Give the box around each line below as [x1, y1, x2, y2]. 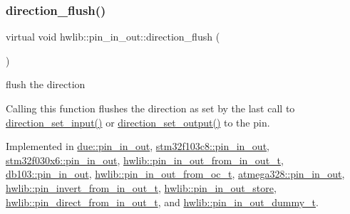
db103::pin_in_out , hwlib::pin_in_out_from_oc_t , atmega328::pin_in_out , [6, 166, 345, 181]
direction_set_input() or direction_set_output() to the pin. [6, 114, 270, 129]
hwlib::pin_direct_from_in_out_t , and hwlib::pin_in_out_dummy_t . [6, 194, 319, 209]
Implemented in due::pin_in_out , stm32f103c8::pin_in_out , [6, 139, 270, 154]
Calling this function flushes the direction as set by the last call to [6, 101, 295, 115]
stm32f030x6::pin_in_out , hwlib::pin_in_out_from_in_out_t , [6, 152, 284, 167]
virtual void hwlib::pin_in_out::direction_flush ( [6, 29, 220, 44]
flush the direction [6, 77, 86, 92]
